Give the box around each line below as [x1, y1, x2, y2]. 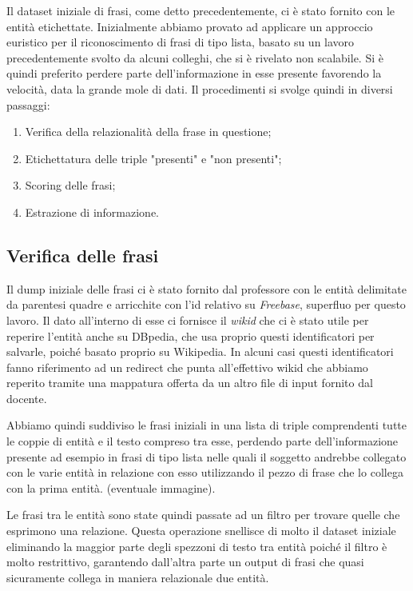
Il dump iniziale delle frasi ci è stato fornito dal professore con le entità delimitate [6, 280, 407, 297]
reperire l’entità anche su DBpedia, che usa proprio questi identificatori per [6, 327, 375, 344]
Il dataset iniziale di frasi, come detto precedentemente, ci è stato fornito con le [6, 2, 395, 18]
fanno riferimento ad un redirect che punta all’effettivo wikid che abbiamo [6, 358, 368, 375]
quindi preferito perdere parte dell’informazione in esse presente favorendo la [6, 65, 382, 82]
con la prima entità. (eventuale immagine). [6, 479, 216, 496]
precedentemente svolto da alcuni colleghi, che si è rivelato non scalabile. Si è [6, 49, 383, 66]
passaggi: [6, 96, 50, 113]
